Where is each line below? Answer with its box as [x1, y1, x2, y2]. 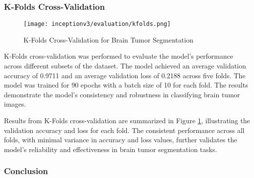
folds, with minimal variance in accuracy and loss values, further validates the [4, 134, 237, 145]
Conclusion [4, 165, 48, 177]
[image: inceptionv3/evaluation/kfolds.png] [23, 21, 171, 28]
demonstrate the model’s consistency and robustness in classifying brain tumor [4, 89, 240, 99]
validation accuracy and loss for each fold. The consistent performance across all [4, 125, 245, 135]
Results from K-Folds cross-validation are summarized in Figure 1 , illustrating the [4, 115, 250, 126]
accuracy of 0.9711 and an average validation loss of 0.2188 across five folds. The [4, 70, 246, 80]
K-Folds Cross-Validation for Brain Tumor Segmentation [23, 34, 193, 44]
